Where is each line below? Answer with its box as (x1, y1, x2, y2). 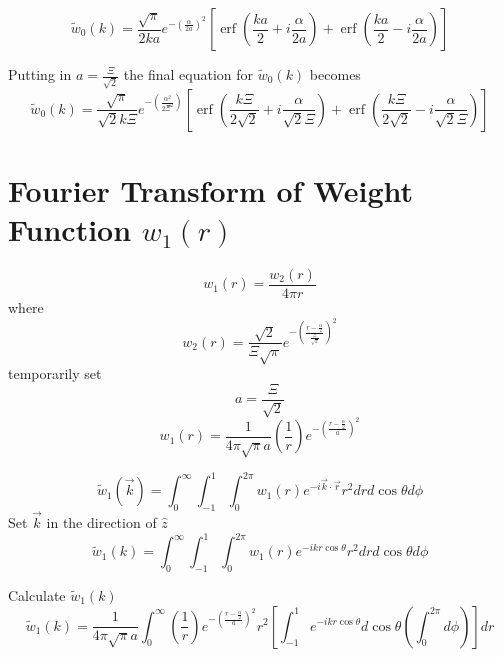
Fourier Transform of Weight (8, 169, 414, 210)
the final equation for (123, 64, 254, 84)
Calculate (8, 584, 66, 605)
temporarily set (8, 363, 102, 384)
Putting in (8, 64, 72, 84)
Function (8, 209, 132, 250)
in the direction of (46, 512, 157, 533)
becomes (309, 64, 361, 84)
